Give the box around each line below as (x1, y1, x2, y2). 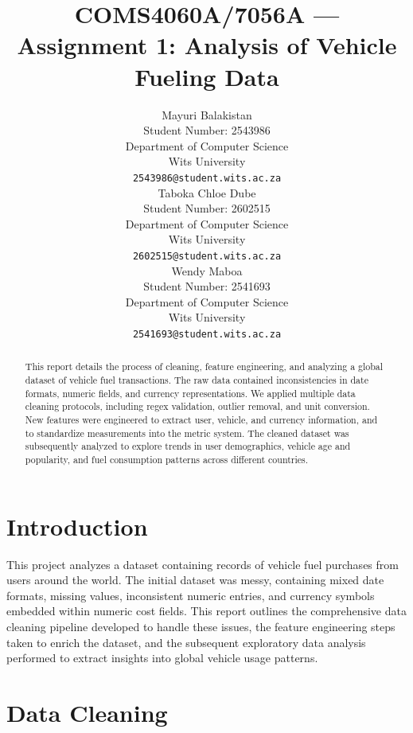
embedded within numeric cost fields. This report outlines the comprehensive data (6, 602, 407, 619)
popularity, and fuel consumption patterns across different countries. (25, 452, 309, 466)
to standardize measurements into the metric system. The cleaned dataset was (25, 426, 349, 439)
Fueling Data (134, 60, 279, 92)
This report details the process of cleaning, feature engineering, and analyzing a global (25, 360, 384, 373)
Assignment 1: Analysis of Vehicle (17, 29, 397, 61)
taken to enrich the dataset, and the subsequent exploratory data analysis (6, 634, 366, 650)
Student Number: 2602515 (143, 200, 271, 216)
